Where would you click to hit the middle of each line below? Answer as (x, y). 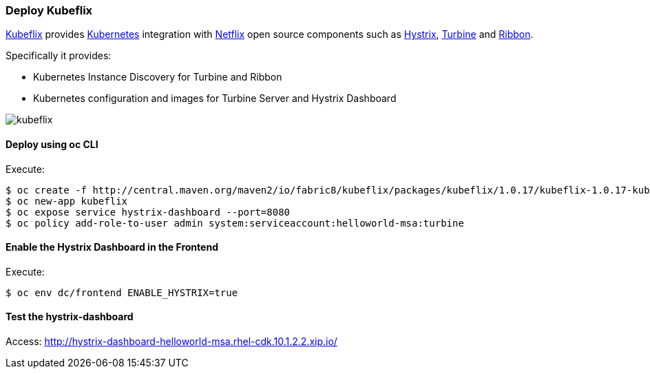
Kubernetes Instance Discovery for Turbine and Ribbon (158, 77)
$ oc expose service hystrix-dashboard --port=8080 (148, 212)
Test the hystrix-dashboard (70, 317)
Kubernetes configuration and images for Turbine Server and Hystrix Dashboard (215, 98)
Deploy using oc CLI (52, 144)
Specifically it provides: (59, 56)
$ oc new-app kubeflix (67, 201)
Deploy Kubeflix (49, 10)
